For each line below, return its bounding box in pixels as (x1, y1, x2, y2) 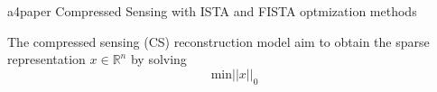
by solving (130, 50, 187, 69)
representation (7, 50, 86, 69)
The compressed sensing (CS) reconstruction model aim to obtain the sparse (7, 32, 430, 51)
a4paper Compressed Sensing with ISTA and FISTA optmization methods (7, 2, 417, 20)
